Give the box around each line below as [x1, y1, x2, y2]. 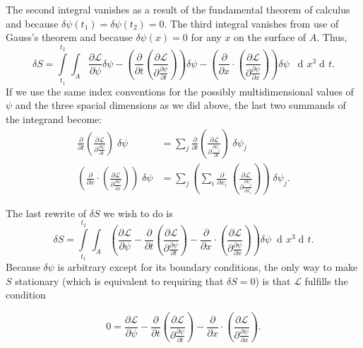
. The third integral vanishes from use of [164, 16, 339, 30]
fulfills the [304, 273, 348, 288]
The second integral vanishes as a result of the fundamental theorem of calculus [6, 2, 350, 16]
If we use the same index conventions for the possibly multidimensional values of [6, 83, 354, 98]
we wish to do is [103, 205, 173, 220]
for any [191, 30, 222, 45]
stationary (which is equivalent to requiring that [15, 273, 224, 288]
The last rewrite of [6, 205, 87, 220]
